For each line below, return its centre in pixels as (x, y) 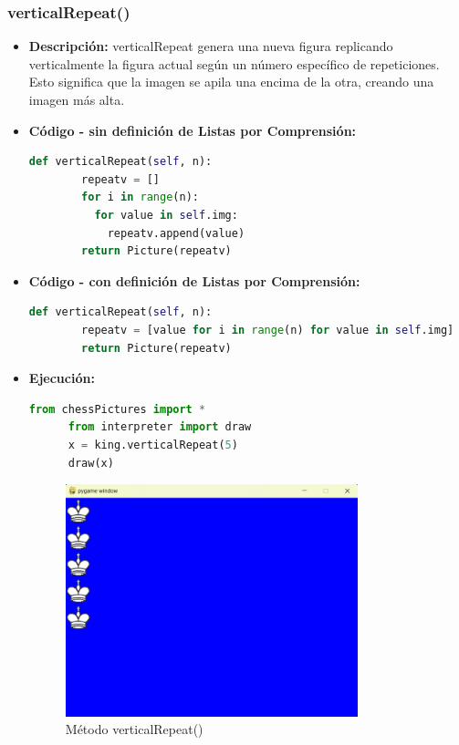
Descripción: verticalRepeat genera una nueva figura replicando (211, 46)
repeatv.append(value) (176, 233)
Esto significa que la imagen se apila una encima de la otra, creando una (231, 82)
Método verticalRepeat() (134, 729)
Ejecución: (62, 378)
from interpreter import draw (160, 427)
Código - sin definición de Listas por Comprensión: (193, 130)
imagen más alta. (77, 99)
